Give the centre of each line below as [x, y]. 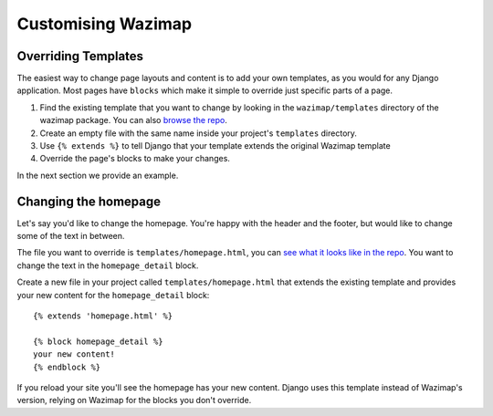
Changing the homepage [89, 201]
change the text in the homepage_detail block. [108, 265]
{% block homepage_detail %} [98, 341]
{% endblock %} [67, 367]
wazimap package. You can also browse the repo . [133, 120]
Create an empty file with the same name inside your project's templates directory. [199, 133]
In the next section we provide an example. [98, 175]
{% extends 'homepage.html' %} [103, 316]
